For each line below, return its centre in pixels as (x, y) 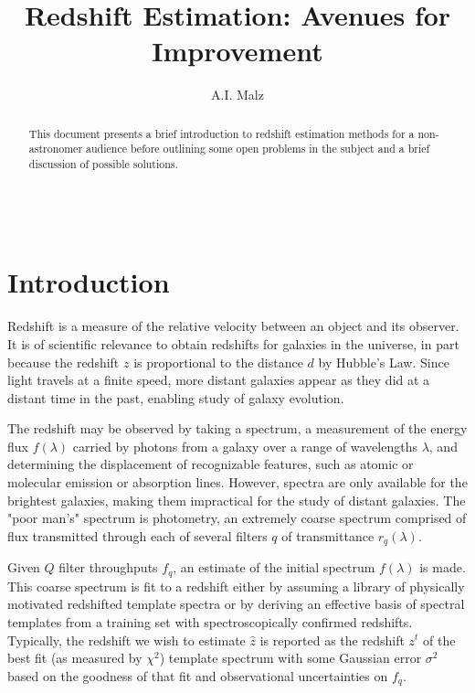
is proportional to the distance (218, 362)
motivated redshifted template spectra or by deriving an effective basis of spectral (236, 604)
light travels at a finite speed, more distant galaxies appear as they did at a (219, 380)
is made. (443, 567)
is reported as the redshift (332, 640)
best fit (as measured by (75, 658)
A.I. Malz (237, 95)
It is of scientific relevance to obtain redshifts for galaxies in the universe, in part (233, 343)
